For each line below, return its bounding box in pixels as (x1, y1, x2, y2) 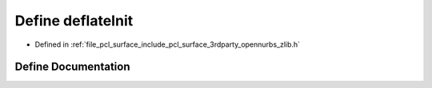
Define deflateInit (14, 12, 134, 29)
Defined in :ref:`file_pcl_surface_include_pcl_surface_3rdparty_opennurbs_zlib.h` (34, 40, 300, 49)
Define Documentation (14, 60, 130, 74)
